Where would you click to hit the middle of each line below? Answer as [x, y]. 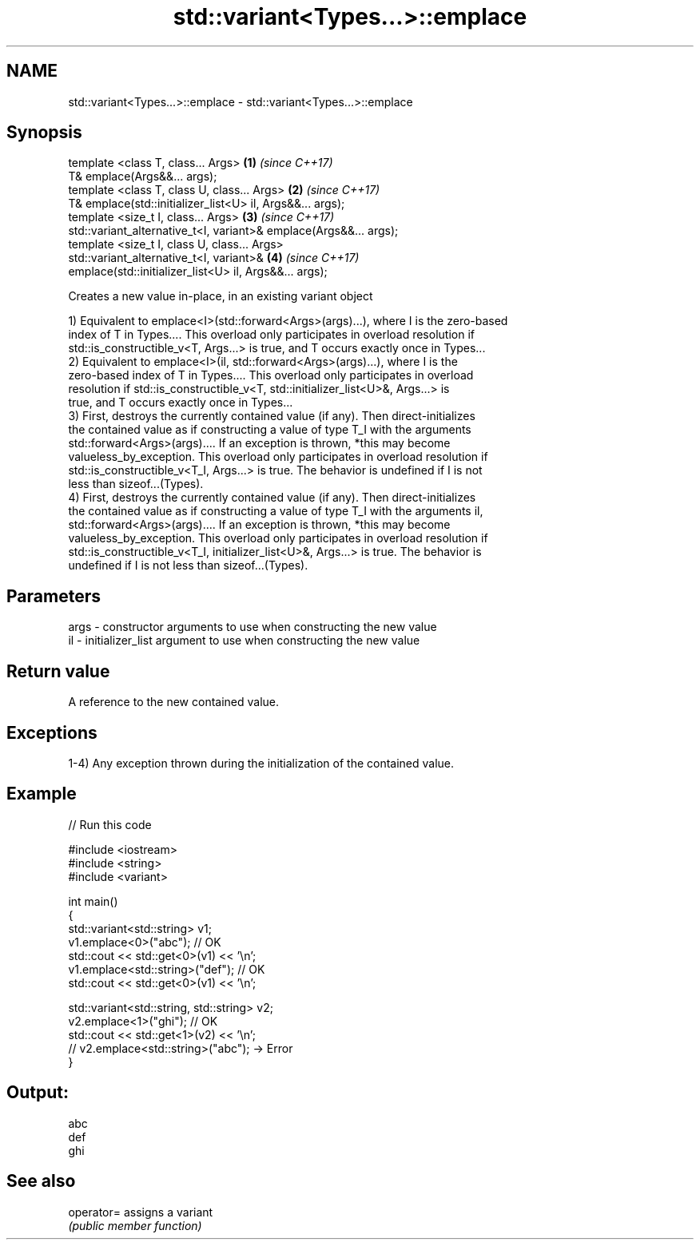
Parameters [54, 596]
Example [42, 794]
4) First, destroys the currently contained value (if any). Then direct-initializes [272, 498]
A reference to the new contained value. [174, 702]
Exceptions [52, 732]
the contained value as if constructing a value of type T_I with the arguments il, [276, 511]
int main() [93, 901]
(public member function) [135, 1225]
